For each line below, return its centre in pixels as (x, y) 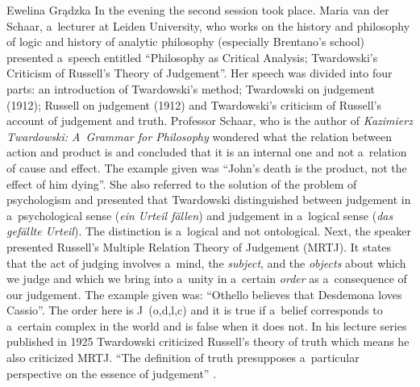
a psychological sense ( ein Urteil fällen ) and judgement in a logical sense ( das (200, 215)
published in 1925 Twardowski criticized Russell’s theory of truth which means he (208, 341)
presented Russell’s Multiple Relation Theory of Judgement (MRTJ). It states (199, 246)
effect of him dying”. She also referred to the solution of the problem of (182, 183)
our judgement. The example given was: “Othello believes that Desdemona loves (204, 294)
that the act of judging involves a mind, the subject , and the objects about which (206, 262)
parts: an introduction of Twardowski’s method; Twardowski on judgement (191, 88)
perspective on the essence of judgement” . (112, 373)
